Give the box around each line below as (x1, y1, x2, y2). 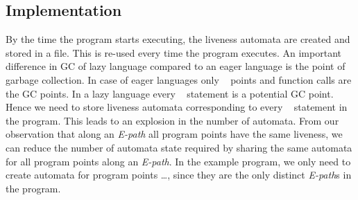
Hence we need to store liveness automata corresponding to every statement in (6, 100, 348, 114)
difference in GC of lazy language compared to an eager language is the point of (6, 59, 346, 73)
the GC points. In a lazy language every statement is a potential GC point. (6, 86, 334, 100)
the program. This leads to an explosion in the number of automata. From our (6, 113, 339, 127)
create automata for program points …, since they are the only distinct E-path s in (6, 167, 352, 182)
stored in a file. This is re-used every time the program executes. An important (6, 45, 341, 60)
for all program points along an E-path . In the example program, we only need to (6, 154, 351, 168)
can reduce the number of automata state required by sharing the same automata (6, 140, 352, 154)
